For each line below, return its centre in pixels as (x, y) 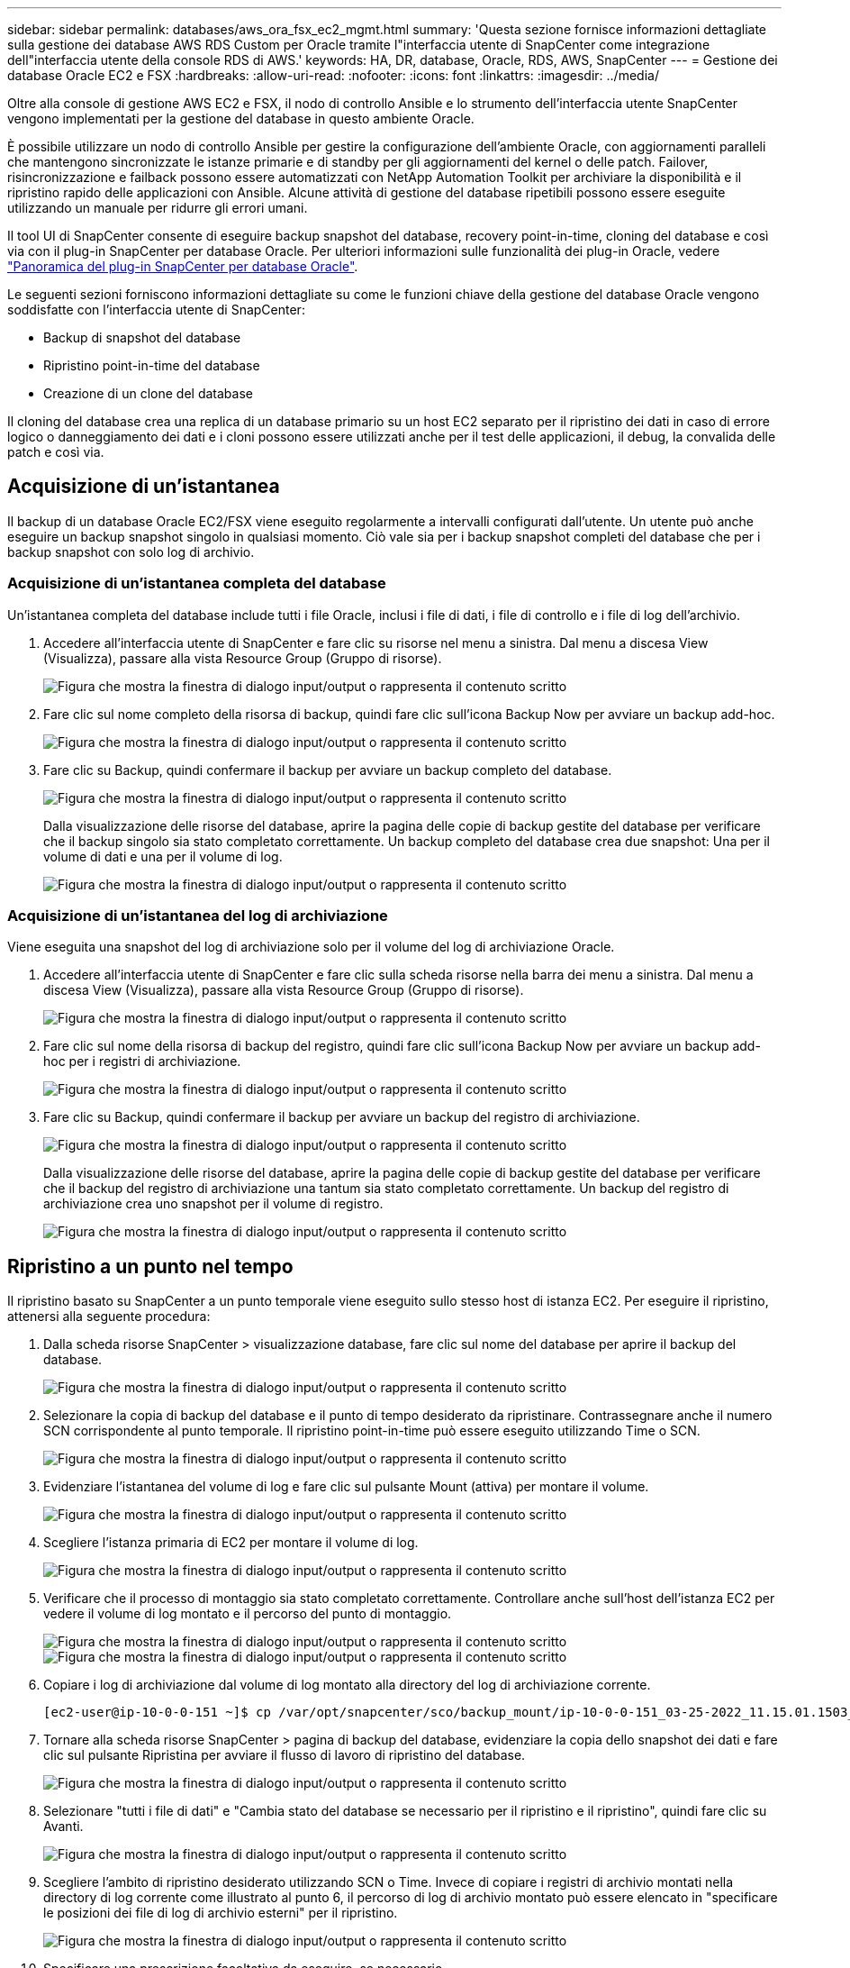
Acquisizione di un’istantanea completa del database (197, 583)
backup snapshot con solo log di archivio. (131, 551)
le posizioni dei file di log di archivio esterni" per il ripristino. (221, 1913)
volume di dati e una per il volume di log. (163, 856)
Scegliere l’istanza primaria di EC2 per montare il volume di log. (231, 1543)
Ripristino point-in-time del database (152, 365)
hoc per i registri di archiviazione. (142, 1061)
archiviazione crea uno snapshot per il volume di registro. (213, 1204)
